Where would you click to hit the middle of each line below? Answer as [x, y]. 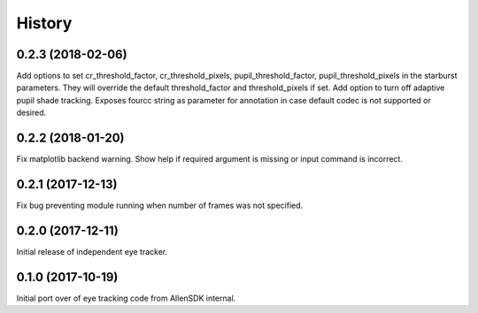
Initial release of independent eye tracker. [92, 251]
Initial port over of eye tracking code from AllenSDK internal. [126, 298]
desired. [31, 113]
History [44, 23]
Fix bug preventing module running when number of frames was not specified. [160, 206]
